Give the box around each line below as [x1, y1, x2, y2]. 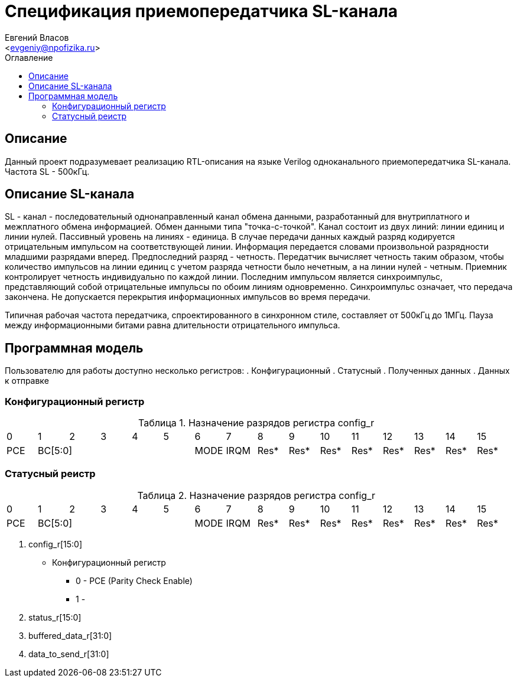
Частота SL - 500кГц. [5, 166, 90, 177]
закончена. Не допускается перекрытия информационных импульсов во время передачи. [5, 292, 370, 302]
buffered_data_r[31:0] [28, 630, 112, 641]
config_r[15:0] [28, 539, 83, 549]
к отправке [5, 376, 49, 386]
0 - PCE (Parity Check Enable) [76, 575, 193, 586]
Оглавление [5, 52, 53, 63]
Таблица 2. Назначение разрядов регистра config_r [137, 489, 376, 501]
